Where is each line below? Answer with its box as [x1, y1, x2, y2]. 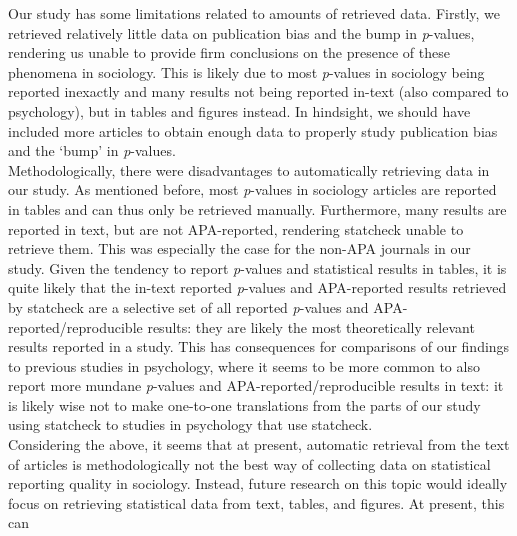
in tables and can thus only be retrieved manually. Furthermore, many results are [8, 198, 507, 219]
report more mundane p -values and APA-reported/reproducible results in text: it [8, 375, 504, 396]
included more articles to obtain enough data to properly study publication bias [8, 120, 498, 141]
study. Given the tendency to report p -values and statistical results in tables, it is [8, 257, 507, 278]
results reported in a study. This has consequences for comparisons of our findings [8, 336, 510, 357]
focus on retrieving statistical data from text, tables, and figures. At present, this [8, 492, 505, 513]
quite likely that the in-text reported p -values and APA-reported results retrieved [8, 277, 507, 298]
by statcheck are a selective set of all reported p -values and [8, 296, 369, 317]
